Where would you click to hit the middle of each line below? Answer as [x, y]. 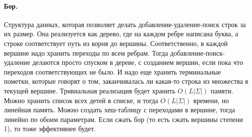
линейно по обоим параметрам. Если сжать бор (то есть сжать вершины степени [124, 119]
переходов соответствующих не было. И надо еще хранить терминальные [112, 71]
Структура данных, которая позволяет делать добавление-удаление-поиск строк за [125, 24]
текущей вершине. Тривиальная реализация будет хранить [90, 90]
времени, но [211, 100]
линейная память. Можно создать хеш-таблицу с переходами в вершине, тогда [119, 110]
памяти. [222, 90]
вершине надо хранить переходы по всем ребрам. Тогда [86, 53]
